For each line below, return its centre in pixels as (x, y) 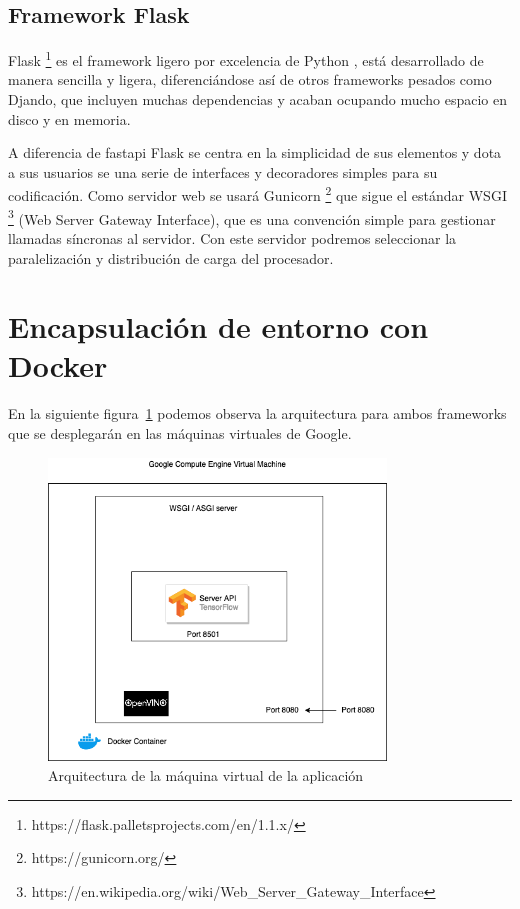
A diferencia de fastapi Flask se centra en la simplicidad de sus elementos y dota (255, 152)
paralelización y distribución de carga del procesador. (171, 257)
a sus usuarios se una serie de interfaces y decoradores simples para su (223, 171)
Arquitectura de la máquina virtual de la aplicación (206, 775)
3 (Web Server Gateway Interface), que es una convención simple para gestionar (252, 217)
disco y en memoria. (69, 118)
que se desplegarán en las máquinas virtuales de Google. (180, 433)
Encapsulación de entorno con (218, 326)
